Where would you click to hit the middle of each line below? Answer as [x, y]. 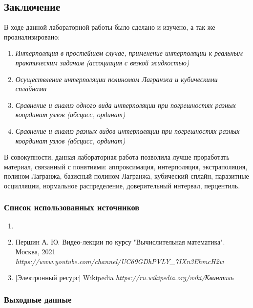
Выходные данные [38, 299]
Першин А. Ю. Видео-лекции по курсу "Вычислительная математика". [120, 242]
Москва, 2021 [35, 251]
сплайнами [31, 89]
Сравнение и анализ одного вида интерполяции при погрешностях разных [126, 105]
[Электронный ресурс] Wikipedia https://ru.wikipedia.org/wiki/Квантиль [125, 277]
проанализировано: [32, 36]
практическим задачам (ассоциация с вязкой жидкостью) [102, 62]
